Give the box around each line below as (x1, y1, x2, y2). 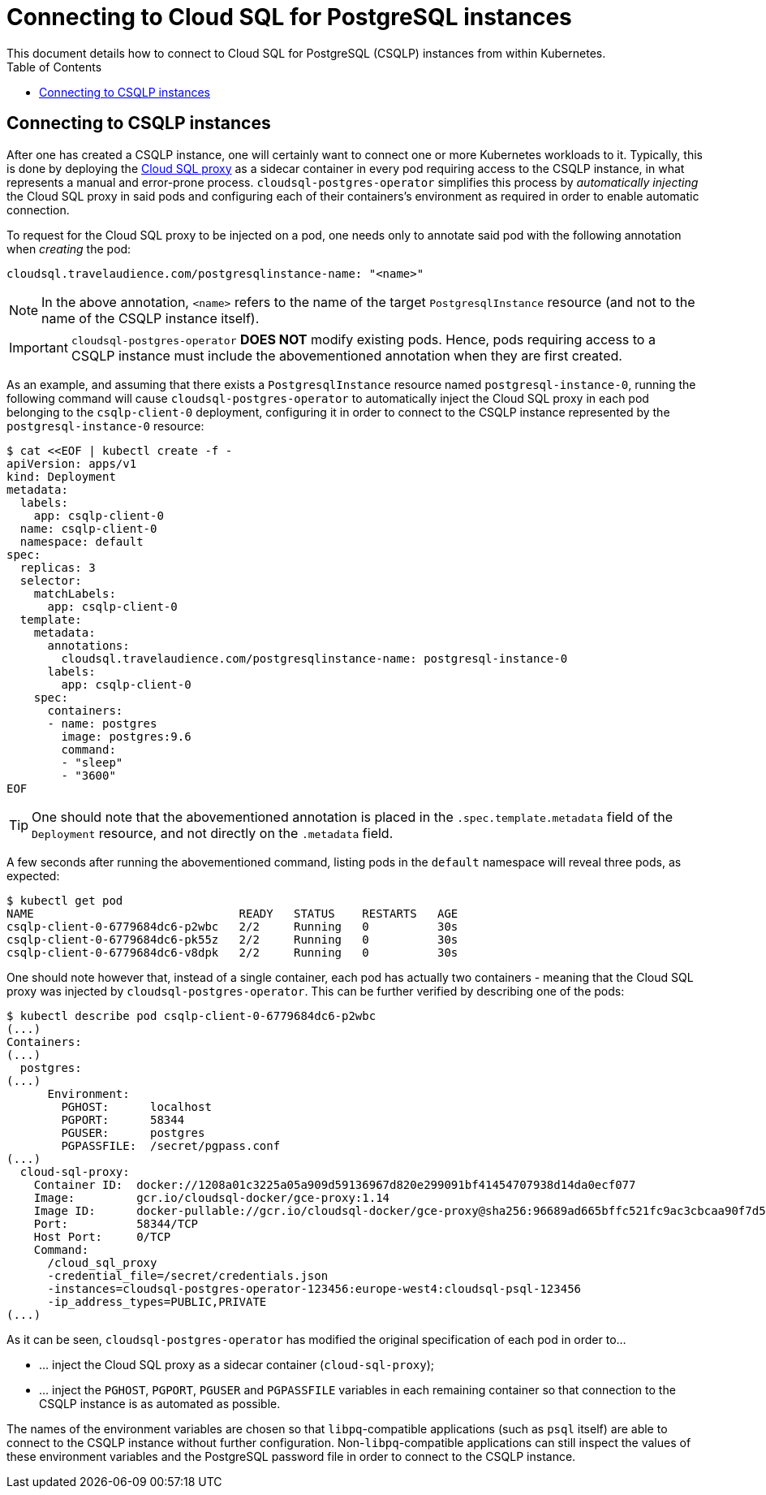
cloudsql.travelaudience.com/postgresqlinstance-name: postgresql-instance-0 (61, 651, 568, 665)
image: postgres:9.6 (61, 729, 191, 743)
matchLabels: (33, 586, 116, 600)
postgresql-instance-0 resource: (6, 418, 204, 433)
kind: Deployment (6, 469, 116, 483)
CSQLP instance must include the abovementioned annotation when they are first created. (71, 347, 622, 364)
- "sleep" (61, 755, 123, 769)
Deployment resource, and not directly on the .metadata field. (32, 824, 394, 841)
